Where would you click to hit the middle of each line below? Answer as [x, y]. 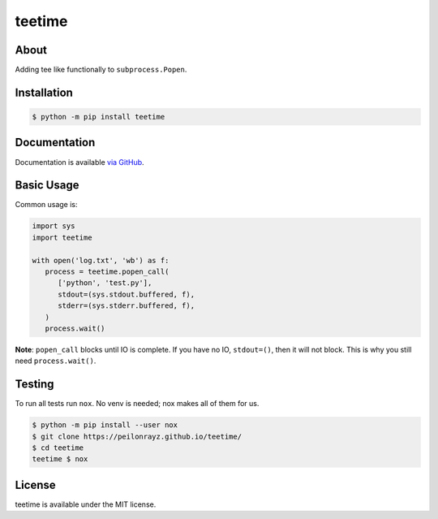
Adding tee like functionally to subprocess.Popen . [101, 70]
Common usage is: [46, 205]
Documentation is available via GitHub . [80, 162]
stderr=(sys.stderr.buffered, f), [126, 306]
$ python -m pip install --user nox [105, 425]
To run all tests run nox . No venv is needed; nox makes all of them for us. [137, 404]
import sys [54, 226]
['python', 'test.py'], [105, 283]
